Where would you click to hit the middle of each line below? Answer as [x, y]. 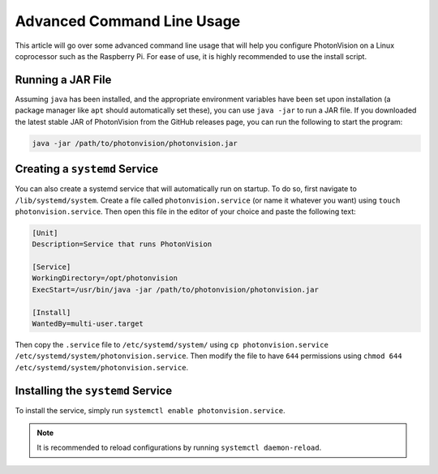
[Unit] [45, 233]
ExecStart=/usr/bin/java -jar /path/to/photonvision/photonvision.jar [176, 289]
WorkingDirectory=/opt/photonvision [105, 278]
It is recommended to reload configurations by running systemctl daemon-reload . [179, 448]
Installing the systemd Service [94, 390]
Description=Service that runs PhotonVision [122, 244]
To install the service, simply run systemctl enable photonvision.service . [150, 410]
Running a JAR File [63, 80]
